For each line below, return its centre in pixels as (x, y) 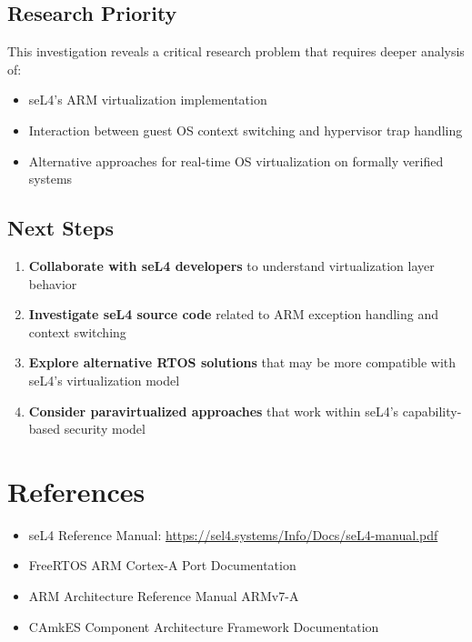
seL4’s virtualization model (104, 380)
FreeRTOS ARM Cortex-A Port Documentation (162, 565)
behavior (53, 283)
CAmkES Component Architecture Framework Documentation (204, 626)
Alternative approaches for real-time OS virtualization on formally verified (236, 160)
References (76, 491)
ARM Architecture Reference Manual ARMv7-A (164, 596)
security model (105, 429)
